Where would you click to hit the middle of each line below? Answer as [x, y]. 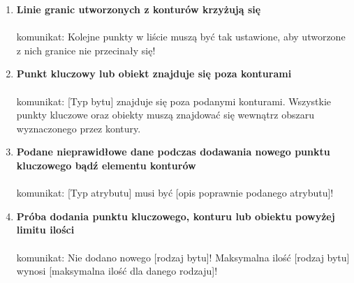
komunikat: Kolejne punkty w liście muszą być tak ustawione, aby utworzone [181, 37]
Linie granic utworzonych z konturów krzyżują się [139, 9]
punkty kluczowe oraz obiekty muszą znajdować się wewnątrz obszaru [165, 115]
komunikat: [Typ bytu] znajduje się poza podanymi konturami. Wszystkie [174, 101]
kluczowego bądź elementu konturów [106, 165]
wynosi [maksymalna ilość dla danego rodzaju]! [117, 271]
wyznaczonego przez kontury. [79, 128]
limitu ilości [45, 230]
